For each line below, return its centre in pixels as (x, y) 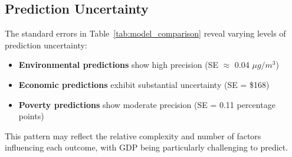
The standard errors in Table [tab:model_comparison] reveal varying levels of (145, 33)
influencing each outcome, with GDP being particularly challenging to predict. (147, 147)
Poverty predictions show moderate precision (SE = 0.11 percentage (147, 104)
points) (31, 116)
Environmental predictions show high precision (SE (118, 65)
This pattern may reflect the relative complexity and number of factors (133, 135)
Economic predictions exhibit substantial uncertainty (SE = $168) (144, 84)
